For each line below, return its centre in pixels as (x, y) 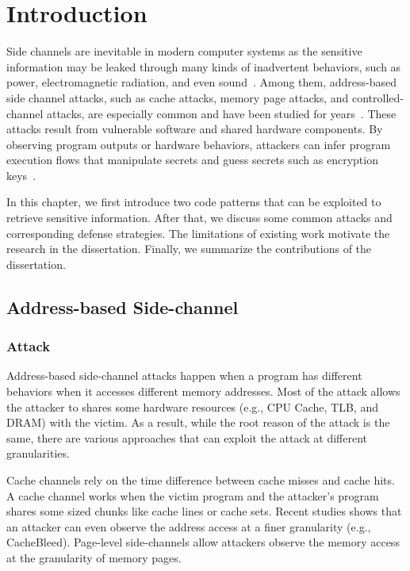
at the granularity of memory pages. (94, 557)
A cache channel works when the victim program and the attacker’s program (193, 495)
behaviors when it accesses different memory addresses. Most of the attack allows (203, 391)
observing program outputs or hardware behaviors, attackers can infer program (199, 144)
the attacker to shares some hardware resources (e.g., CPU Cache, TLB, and (192, 406)
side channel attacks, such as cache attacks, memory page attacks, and (178, 97)
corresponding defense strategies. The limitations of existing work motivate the (198, 233)
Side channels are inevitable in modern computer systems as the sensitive (184, 51)
